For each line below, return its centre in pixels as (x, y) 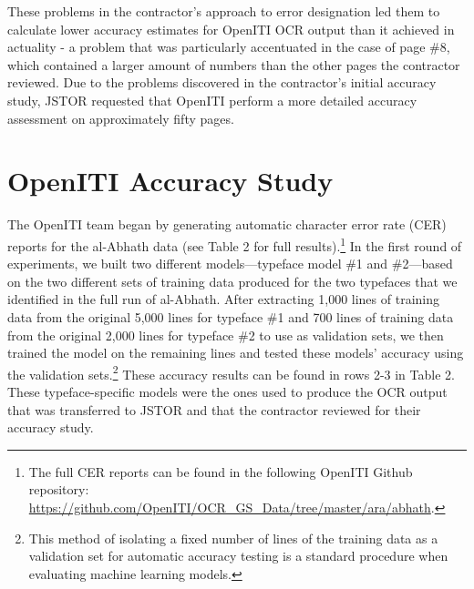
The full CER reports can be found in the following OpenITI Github (221, 471)
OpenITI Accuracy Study (170, 181)
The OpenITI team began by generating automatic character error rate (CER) (227, 224)
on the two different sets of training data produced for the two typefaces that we (232, 281)
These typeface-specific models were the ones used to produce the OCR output (227, 391)
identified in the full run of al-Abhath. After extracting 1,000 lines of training (223, 299)
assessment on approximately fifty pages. (121, 118)
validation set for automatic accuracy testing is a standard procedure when (238, 556)
